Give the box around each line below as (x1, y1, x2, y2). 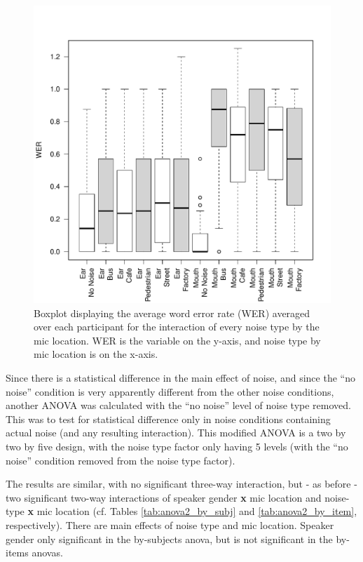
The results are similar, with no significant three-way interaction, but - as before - (6, 476, 357, 491)
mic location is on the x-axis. (34, 347, 158, 361)
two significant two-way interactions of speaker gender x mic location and (6, 490, 322, 504)
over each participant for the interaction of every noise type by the (34, 319, 320, 334)
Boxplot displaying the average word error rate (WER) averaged (34, 305, 310, 320)
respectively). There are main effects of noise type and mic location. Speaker (6, 517, 334, 532)
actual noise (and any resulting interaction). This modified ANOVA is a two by (6, 425, 346, 440)
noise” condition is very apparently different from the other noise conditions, (6, 384, 334, 399)
